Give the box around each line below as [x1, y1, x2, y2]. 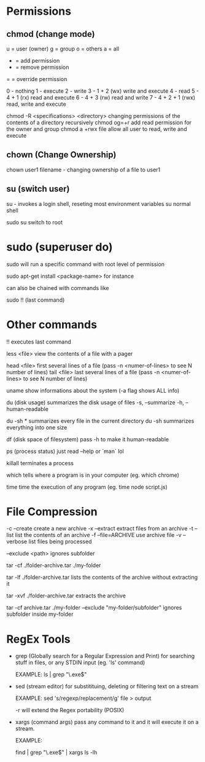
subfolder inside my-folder [6, 610, 74, 618]
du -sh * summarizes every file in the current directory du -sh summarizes [6, 417, 195, 425]
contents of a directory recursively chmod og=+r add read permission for [6, 119, 192, 126]
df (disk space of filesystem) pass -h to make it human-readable [6, 435, 169, 443]
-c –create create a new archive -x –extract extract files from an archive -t [6, 525, 193, 532]
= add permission [15, 57, 60, 64]
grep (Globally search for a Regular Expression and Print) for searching [15, 653, 195, 660]
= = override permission [6, 76, 68, 82]
